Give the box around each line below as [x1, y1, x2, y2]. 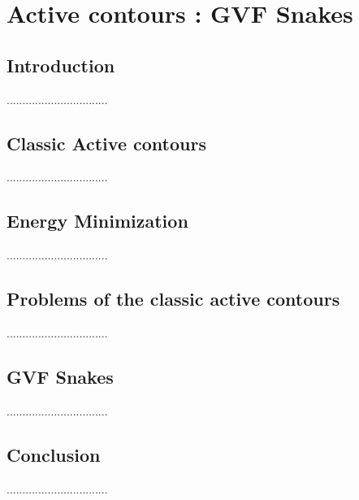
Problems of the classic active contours [6, 286, 340, 311]
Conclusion [6, 441, 101, 467]
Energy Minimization [6, 208, 188, 233]
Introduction [6, 52, 115, 77]
